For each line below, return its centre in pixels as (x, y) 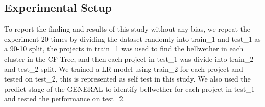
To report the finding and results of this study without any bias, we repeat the (127, 29)
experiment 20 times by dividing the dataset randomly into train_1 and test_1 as (132, 38)
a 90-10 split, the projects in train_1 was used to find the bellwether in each (124, 49)
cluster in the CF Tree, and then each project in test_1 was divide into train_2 (129, 58)
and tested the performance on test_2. (65, 99)
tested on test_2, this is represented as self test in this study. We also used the (127, 79)
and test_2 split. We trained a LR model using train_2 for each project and (124, 69)
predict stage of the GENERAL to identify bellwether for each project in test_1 (129, 88)
